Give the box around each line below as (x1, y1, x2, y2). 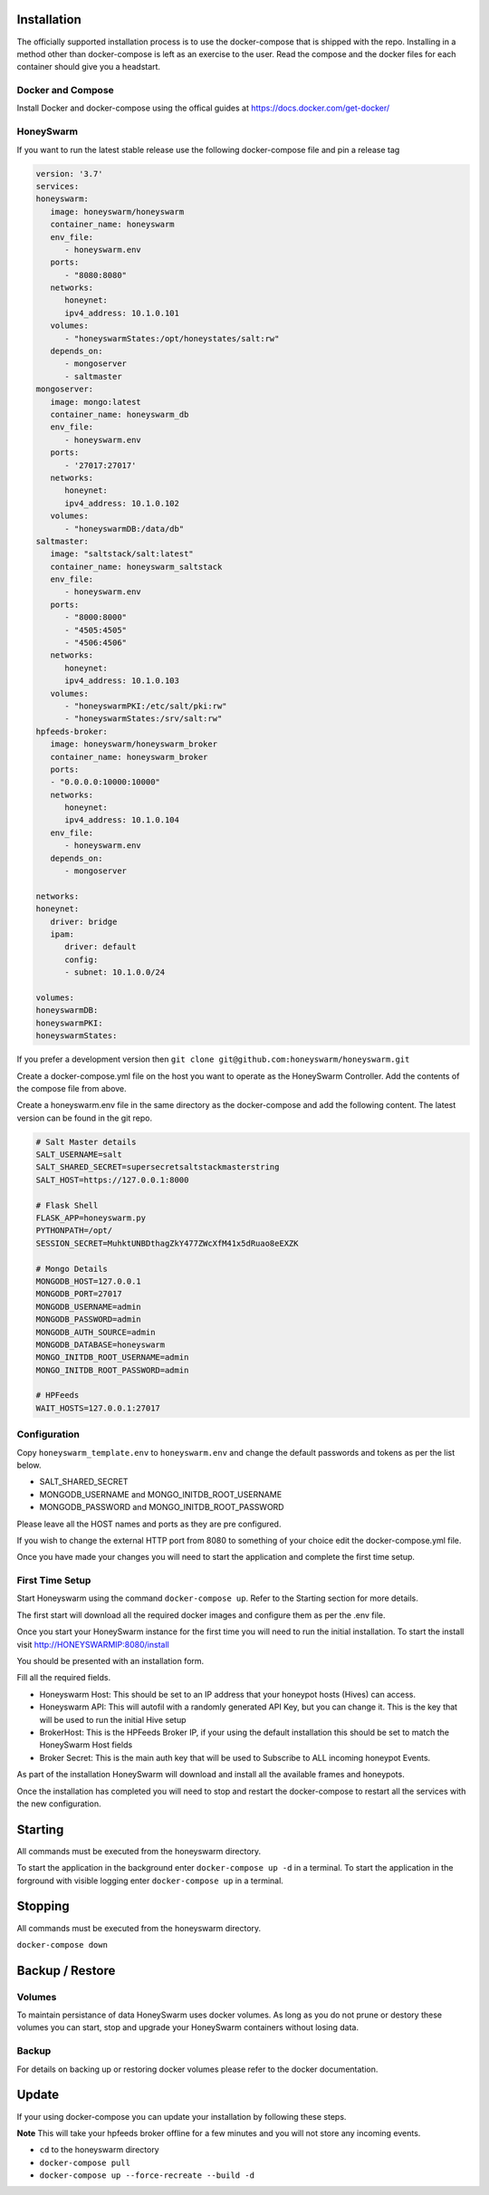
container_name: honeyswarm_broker (50, 752, 208, 762)
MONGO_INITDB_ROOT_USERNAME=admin (35, 1353, 189, 1362)
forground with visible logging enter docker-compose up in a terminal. (16, 1875, 284, 1886)
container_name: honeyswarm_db (50, 409, 189, 419)
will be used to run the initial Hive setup (39, 1714, 187, 1725)
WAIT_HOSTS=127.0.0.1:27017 (35, 1402, 160, 1413)
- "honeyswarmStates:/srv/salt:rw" (64, 714, 223, 724)
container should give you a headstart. (16, 62, 161, 72)
